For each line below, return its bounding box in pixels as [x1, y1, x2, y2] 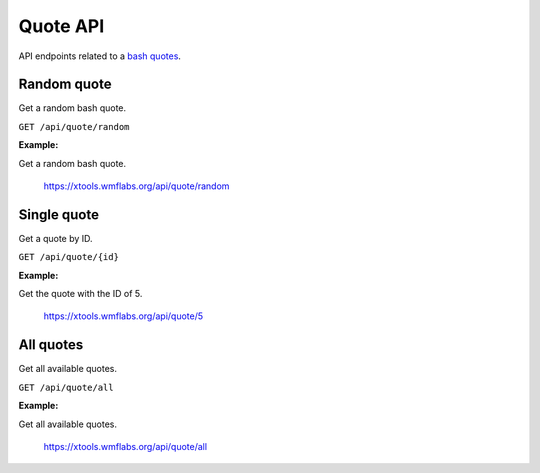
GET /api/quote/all [18, 381, 114, 393]
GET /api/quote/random [18, 121, 130, 132]
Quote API [18, 15, 105, 37]
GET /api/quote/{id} [18, 251, 120, 263]
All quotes [18, 336, 84, 354]
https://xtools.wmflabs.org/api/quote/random [43, 180, 230, 192]
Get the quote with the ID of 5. [18, 288, 143, 300]
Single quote [18, 206, 100, 223]
